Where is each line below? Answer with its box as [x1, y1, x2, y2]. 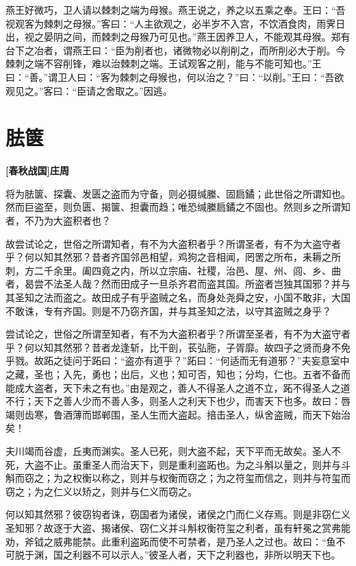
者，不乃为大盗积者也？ [5, 213, 111, 228]
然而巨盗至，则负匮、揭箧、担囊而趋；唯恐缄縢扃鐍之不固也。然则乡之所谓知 [5, 200, 351, 214]
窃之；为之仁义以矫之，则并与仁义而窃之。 [5, 484, 197, 498]
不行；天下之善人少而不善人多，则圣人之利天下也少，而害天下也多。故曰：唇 [5, 394, 351, 408]
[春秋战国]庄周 [5, 163, 69, 178]
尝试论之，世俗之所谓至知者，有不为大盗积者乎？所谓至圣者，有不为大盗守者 [5, 327, 351, 341]
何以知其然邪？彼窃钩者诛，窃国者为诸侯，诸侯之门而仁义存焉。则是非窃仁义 [5, 507, 351, 521]
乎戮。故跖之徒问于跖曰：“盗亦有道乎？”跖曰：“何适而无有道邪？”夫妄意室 [5, 353, 340, 368]
